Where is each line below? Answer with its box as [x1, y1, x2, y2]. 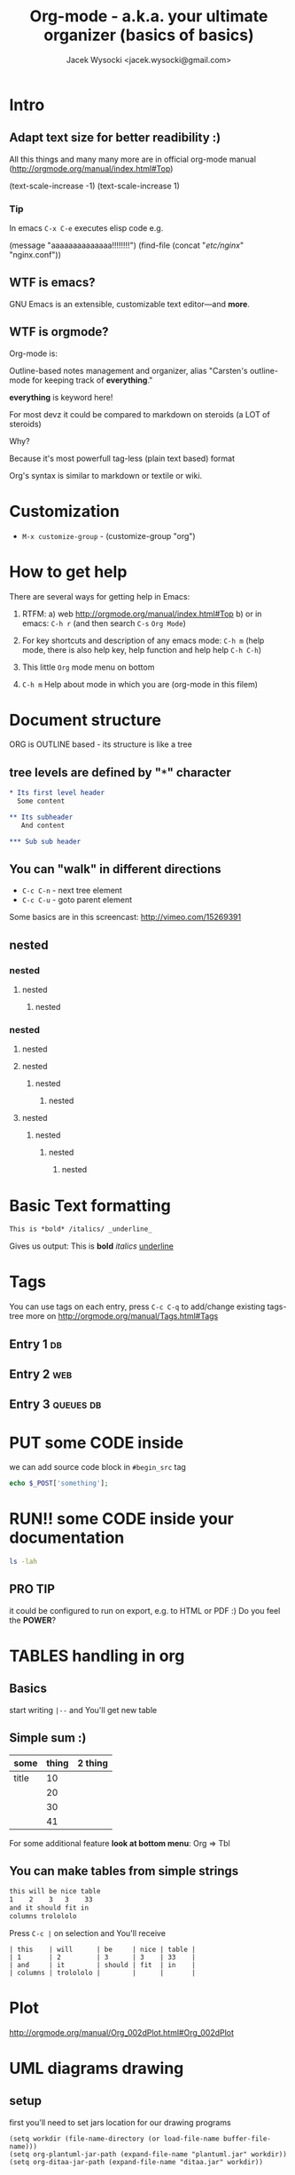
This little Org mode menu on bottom [21, 662, 155, 672]
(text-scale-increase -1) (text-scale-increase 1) [9, 180, 180, 191]
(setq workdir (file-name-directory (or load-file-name [9, 2134, 220, 2143]
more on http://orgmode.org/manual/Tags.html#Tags [25, 1311, 219, 1322]
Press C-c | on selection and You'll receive [9, 1927, 167, 1938]
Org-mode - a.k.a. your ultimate [29, 6, 268, 27]
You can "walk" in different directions [9, 861, 221, 877]
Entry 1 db [9, 1337, 62, 1352]
